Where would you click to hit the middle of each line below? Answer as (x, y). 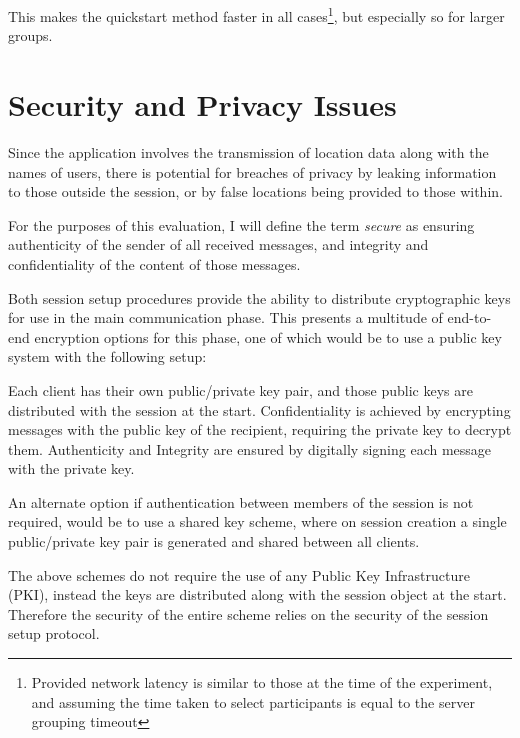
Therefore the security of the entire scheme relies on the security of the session (248, 613)
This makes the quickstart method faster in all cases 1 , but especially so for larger (256, 14)
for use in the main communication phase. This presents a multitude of (225, 317)
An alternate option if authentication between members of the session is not (241, 501)
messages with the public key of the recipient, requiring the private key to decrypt (260, 429)
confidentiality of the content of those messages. (154, 263)
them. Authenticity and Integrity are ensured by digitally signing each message (250, 448)
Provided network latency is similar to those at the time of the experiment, (262, 682)
